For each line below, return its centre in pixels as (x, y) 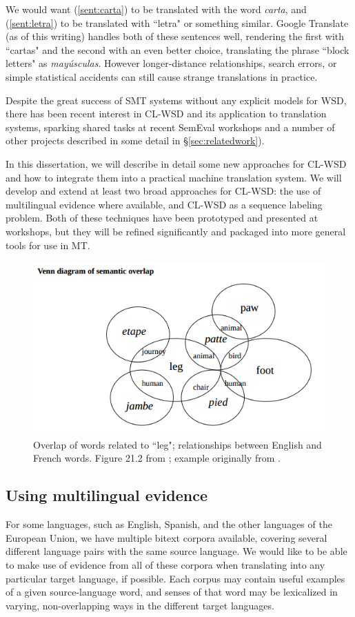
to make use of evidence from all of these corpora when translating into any (165, 564)
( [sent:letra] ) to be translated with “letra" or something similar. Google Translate (177, 22)
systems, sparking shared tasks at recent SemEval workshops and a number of (170, 127)
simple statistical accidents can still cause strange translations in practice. (162, 76)
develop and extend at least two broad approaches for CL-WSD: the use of (163, 191)
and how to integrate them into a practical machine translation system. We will (174, 177)
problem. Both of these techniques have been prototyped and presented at (162, 218)
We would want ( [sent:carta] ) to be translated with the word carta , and (156, 9)
